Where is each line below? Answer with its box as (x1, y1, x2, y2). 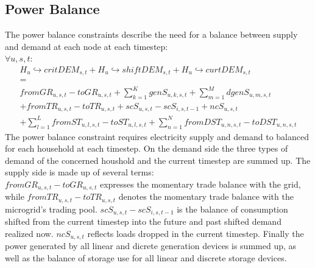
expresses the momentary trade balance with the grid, (99, 178, 301, 191)
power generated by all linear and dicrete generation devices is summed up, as (5, 239, 297, 252)
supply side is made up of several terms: (5, 166, 154, 178)
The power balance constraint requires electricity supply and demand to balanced (5, 130, 309, 143)
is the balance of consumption (177, 202, 288, 215)
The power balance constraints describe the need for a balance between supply (5, 28, 298, 41)
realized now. (5, 227, 54, 239)
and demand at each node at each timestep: (5, 40, 168, 52)
